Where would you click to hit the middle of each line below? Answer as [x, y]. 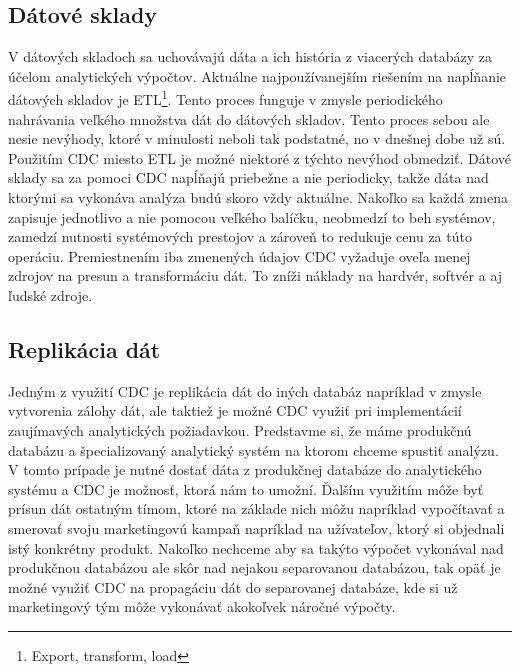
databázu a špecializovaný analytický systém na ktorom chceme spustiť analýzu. [253, 449]
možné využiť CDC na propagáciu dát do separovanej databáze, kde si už [233, 586]
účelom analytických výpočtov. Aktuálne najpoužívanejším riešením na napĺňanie [257, 75]
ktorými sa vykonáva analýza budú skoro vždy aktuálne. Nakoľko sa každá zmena [258, 197]
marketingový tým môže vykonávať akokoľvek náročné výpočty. [202, 606]
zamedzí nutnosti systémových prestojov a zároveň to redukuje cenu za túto [240, 236]
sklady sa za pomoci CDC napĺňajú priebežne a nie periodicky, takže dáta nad [248, 177]
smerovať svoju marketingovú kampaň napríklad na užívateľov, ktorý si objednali [256, 527]
